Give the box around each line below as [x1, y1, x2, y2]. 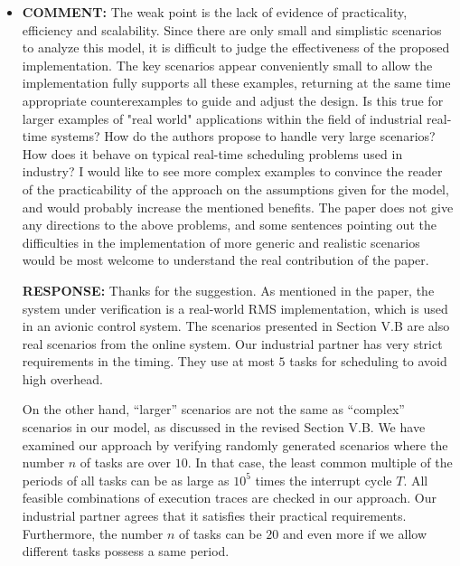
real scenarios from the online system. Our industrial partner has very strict [22, 334, 443, 353]
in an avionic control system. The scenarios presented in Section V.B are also [22, 316, 450, 335]
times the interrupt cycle [255, 470, 392, 489]
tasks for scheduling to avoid [289, 352, 447, 371]
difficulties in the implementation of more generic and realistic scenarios [22, 232, 420, 251]
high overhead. [22, 369, 103, 388]
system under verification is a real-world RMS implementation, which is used [22, 298, 448, 317]
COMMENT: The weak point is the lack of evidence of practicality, [22, 3, 408, 21]
